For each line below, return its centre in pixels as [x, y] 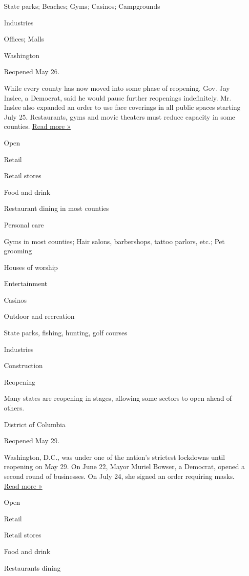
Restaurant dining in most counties [57, 208]
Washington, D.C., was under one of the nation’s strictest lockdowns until [114, 457]
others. [14, 408]
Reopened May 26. [32, 72]
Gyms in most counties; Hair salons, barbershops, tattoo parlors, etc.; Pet [114, 241]
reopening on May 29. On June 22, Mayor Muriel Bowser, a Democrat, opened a [124, 466]
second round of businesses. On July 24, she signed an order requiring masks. [119, 476]
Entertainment [26, 283]
